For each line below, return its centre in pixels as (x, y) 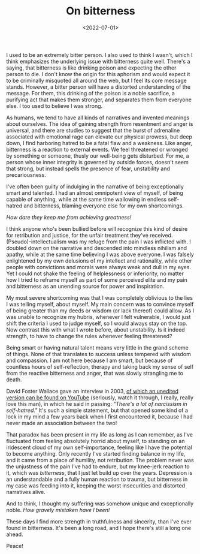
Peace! (15, 546)
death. (14, 380)
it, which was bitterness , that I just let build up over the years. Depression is (99, 472)
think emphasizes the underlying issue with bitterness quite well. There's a (98, 61)
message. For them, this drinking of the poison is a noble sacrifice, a (91, 93)
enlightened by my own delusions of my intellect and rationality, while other (99, 261)
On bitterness (101, 11)
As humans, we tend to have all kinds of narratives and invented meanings (98, 118)
